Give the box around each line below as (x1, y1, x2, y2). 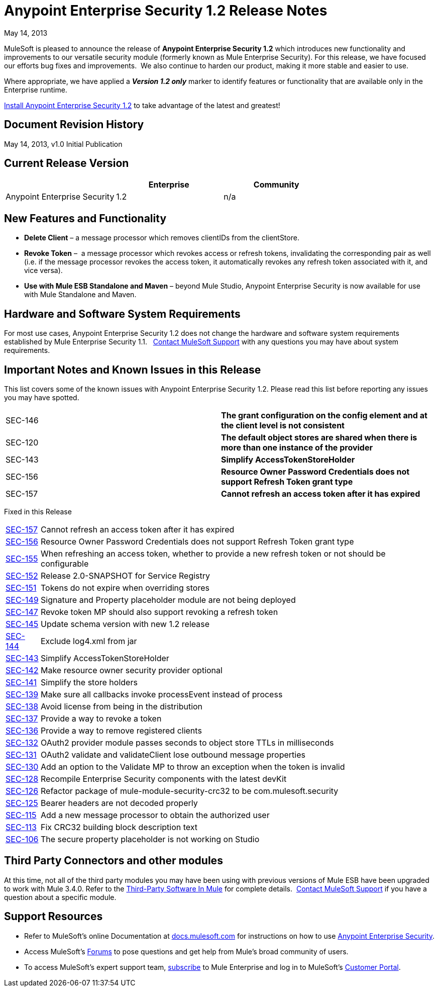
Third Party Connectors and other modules (4, 854, 223, 867)
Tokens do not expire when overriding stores (41, 582, 209, 593)
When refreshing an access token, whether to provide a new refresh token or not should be (41, 548, 386, 559)
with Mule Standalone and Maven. (24, 290, 137, 299)
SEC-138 (6, 701, 39, 711)
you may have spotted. (4, 393, 79, 402)
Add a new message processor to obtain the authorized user (41, 809, 270, 820)
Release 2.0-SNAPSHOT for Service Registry (41, 570, 210, 581)
